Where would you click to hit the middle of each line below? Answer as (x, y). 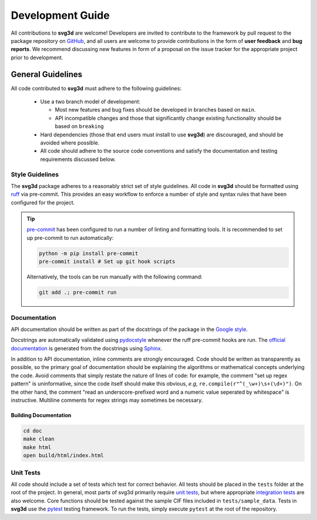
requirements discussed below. (78, 159)
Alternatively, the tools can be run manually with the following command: (114, 277)
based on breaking (79, 126)
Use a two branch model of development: (90, 102)
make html (37, 447)
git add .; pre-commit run (78, 293)
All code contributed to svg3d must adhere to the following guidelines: (96, 88)
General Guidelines (46, 74)
